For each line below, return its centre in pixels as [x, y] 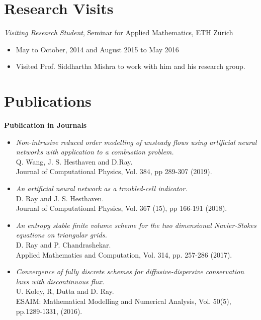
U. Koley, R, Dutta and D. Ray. [65, 291]
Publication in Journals [46, 125]
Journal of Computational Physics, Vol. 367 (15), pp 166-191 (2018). [121, 208]
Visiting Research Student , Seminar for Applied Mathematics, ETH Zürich [119, 32]
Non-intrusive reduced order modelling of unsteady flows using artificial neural [136, 142]
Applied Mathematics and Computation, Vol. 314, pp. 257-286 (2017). [124, 254]
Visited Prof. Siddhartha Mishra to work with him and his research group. [130, 66]
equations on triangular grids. [61, 235]
